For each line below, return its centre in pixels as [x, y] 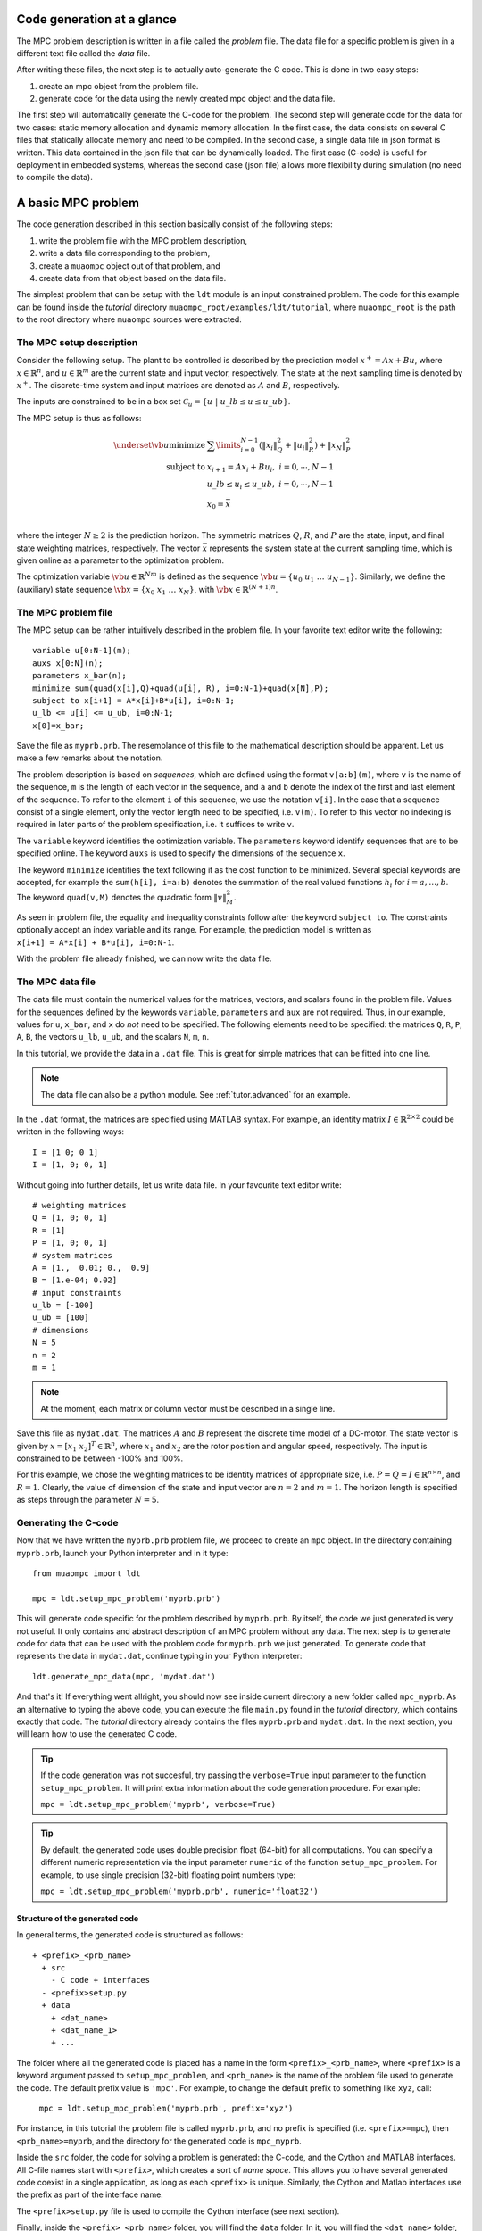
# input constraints [77, 1293]
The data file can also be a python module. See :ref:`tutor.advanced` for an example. [196, 1094]
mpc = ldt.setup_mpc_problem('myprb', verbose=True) [158, 1804]
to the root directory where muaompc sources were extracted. [129, 319]
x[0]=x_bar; [58, 726]
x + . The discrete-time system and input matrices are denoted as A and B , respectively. [179, 385]
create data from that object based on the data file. [133, 278]
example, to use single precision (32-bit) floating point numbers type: [168, 1875]
